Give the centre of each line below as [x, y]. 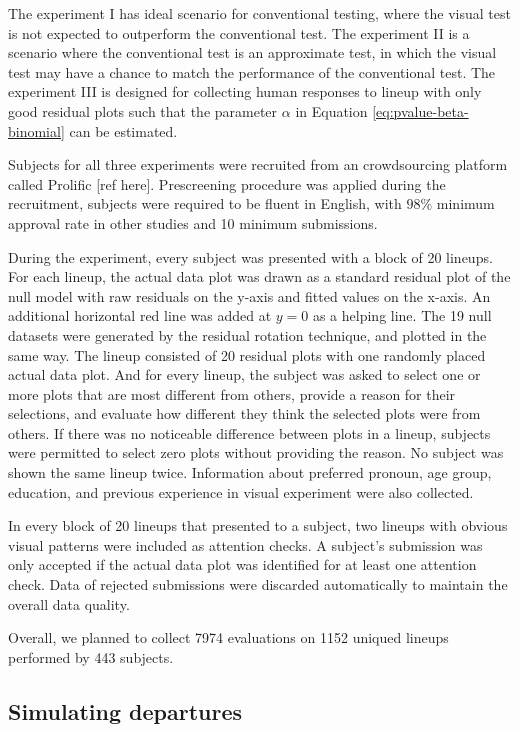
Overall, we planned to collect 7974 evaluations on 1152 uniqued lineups [228, 637]
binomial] [36, 130]
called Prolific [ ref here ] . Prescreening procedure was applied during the [227, 183]
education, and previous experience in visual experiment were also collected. [241, 491]
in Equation [331, 110]
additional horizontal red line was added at [140, 315]
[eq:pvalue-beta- [420, 110]
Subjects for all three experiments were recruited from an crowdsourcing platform [258, 164]
